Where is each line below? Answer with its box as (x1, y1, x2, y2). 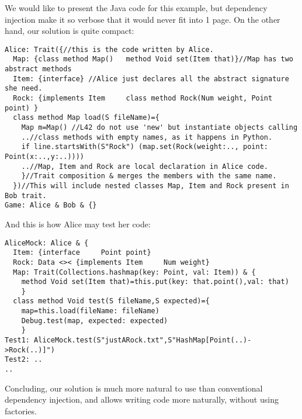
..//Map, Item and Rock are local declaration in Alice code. (21, 162, 269, 171)
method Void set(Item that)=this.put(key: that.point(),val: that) (21, 278, 289, 286)
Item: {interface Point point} (13, 248, 151, 257)
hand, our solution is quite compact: (5, 25, 134, 37)
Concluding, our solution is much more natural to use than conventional (5, 382, 263, 394)
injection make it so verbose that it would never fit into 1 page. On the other (5, 13, 280, 25)
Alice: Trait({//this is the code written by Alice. (5, 45, 214, 54)
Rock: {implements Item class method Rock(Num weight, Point (13, 94, 273, 103)
